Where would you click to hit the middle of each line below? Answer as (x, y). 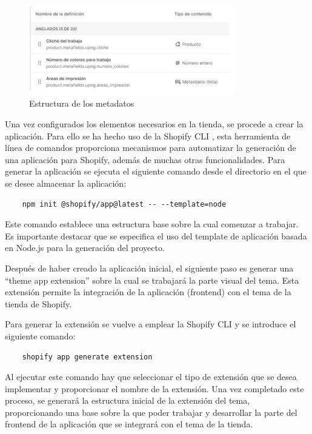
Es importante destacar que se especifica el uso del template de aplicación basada (156, 235)
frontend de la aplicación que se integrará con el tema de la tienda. (129, 424)
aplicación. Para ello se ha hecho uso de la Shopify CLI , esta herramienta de (148, 135)
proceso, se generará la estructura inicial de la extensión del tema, (128, 400)
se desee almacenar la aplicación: (66, 183)
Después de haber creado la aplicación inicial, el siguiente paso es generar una (149, 268)
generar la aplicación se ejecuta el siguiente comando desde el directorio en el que (156, 171)
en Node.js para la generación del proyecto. (85, 248)
